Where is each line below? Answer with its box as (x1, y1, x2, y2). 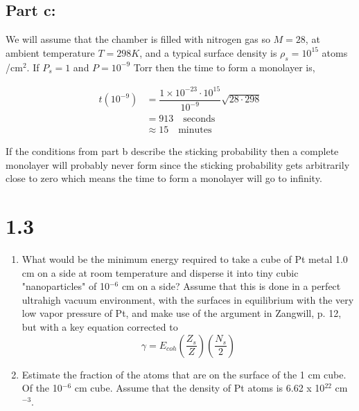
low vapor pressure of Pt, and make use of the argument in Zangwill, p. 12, (21, 306, 342, 320)
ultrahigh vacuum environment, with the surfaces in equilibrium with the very (21, 292, 354, 307)
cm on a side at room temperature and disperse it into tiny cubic (21, 265, 299, 280)
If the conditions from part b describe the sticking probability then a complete (6, 144, 339, 158)
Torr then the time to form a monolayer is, (133, 60, 315, 74)
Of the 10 (21, 381, 62, 395)
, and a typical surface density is (139, 45, 277, 60)
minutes (178, 125, 212, 136)
